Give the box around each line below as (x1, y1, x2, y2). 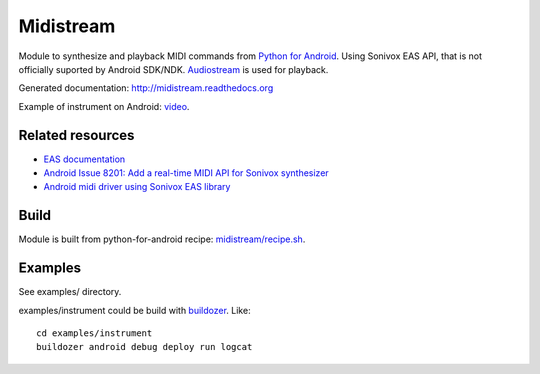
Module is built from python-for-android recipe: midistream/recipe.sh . (18, 233, 306, 245)
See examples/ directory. (18, 286, 122, 298)
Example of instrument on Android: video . (18, 100, 190, 112)
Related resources (18, 126, 135, 144)
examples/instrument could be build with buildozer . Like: (18, 304, 251, 316)
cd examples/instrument (36, 328, 153, 339)
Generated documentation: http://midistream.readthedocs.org (18, 82, 274, 94)
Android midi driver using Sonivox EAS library (43, 181, 231, 193)
